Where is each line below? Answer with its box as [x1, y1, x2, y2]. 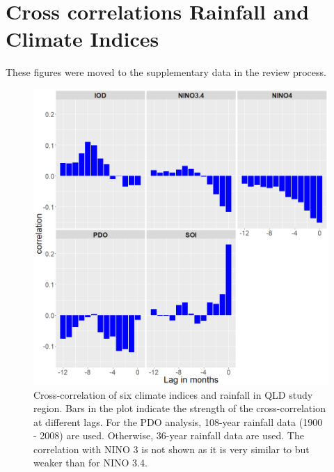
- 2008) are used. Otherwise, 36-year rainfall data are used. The [33, 428, 304, 443]
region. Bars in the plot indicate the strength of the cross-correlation [33, 401, 326, 416]
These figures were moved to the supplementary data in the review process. [6, 65, 326, 79]
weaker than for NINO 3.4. [33, 455, 148, 470]
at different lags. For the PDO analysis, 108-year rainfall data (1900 [33, 414, 323, 429]
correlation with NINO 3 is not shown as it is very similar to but [33, 441, 310, 456]
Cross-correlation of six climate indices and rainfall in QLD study [33, 387, 313, 402]
